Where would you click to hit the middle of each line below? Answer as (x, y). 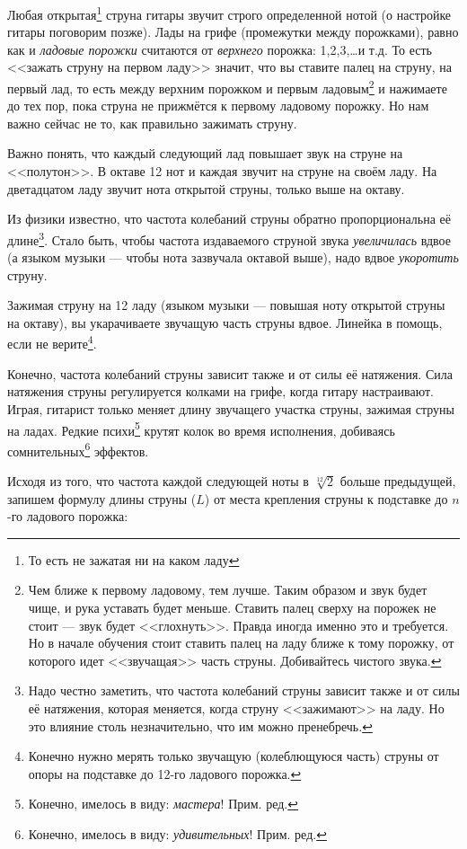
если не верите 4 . (52, 342)
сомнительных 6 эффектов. (78, 449)
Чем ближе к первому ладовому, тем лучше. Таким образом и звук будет (228, 590)
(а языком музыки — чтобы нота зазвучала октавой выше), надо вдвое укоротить (233, 257)
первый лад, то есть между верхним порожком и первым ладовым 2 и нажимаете (227, 87)
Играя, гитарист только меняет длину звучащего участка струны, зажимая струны (231, 408)
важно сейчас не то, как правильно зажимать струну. (152, 123)
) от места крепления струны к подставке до (326, 498)
